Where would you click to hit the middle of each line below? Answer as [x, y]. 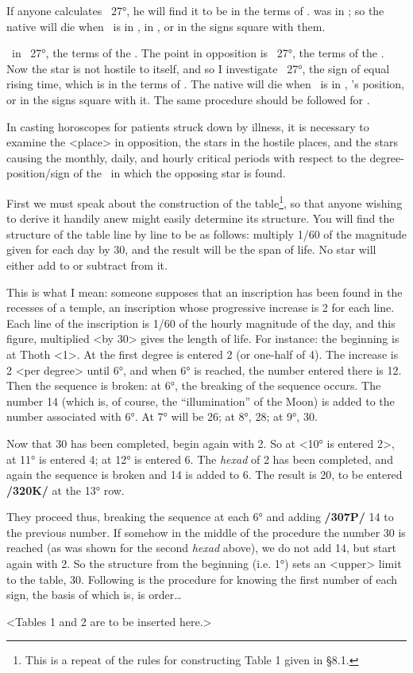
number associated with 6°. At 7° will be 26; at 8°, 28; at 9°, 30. [162, 416]
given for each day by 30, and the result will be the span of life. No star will [191, 249]
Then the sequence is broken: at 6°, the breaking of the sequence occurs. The [194, 385]
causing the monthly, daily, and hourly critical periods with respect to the [186, 157]
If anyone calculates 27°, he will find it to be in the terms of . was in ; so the [195, 10]
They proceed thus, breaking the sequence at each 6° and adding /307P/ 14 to [200, 517]
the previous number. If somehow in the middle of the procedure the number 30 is [206, 532]
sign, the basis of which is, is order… [94, 595]
